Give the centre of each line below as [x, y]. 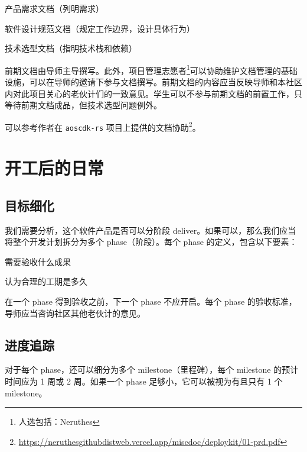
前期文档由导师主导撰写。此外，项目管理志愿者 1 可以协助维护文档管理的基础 [151, 69]
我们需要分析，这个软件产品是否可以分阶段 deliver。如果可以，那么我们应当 [151, 230]
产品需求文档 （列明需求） [54, 8]
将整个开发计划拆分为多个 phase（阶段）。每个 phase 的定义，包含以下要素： [151, 242]
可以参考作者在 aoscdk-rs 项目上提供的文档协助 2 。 [103, 126]
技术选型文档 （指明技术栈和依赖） [71, 48]
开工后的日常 [55, 168]
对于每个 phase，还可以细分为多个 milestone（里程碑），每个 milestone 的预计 [152, 369]
